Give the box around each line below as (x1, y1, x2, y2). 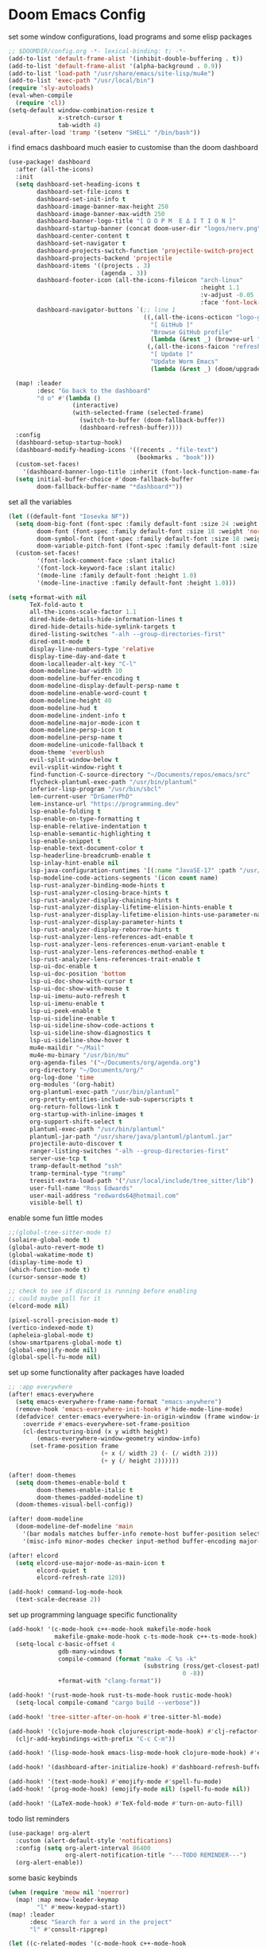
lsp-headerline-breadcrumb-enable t (29, 852, 151, 860)
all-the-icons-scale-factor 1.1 (29, 608, 137, 616)
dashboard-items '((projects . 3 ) (37, 261, 151, 269)
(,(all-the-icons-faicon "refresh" (146, 343, 265, 351)
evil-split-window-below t (29, 756, 119, 763)
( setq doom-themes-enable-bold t (15, 1478, 126, 1486)
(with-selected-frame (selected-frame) (72, 409, 204, 417)
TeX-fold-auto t (29, 601, 83, 609)
